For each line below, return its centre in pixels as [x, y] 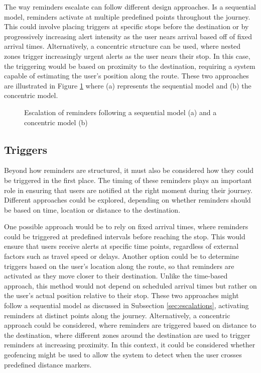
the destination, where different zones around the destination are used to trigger [127, 335]
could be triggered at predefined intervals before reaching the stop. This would [125, 236]
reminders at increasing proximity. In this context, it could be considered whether [130, 345]
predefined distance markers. [48, 364]
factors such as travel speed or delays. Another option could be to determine [122, 256]
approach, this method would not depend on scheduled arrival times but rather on [130, 285]
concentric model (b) [56, 122]
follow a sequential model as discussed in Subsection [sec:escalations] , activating [126, 305]
